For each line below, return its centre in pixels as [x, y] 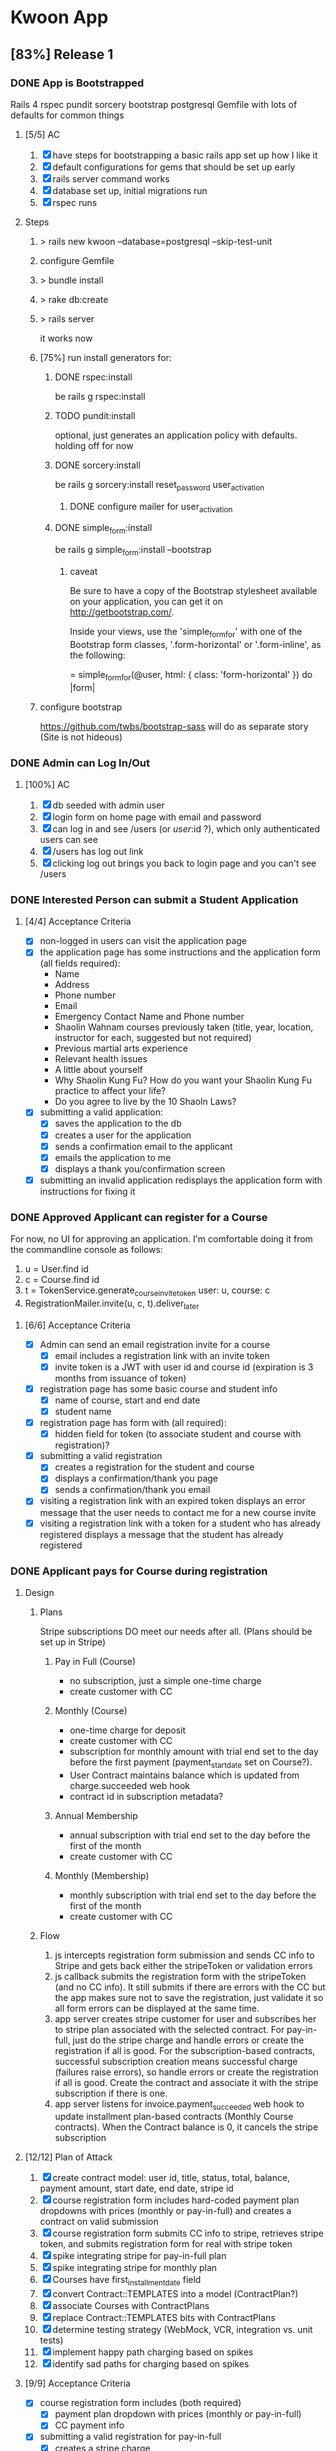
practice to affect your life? [110, 1091]
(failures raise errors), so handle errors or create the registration [186, 2072]
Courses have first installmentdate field [127, 2281]
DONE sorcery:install [97, 465]
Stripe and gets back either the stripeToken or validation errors [183, 1965]
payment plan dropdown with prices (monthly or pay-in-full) [178, 2414]
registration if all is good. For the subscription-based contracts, [185, 2050]
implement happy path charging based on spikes [153, 2352]
